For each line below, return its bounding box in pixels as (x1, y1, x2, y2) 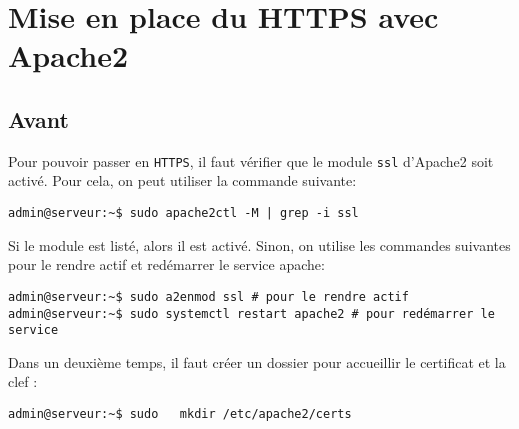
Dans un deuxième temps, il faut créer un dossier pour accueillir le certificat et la (8, 351, 506, 372)
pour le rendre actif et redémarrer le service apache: (8, 254, 325, 275)
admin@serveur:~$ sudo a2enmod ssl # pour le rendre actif (8, 289, 409, 304)
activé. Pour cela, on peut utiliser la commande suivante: (8, 170, 357, 191)
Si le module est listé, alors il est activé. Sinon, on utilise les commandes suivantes (8, 234, 511, 255)
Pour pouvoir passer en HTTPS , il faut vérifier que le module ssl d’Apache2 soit (8, 150, 494, 171)
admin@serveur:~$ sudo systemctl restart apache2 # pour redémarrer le (8, 306, 495, 321)
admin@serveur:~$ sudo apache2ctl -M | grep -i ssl (8, 206, 359, 221)
